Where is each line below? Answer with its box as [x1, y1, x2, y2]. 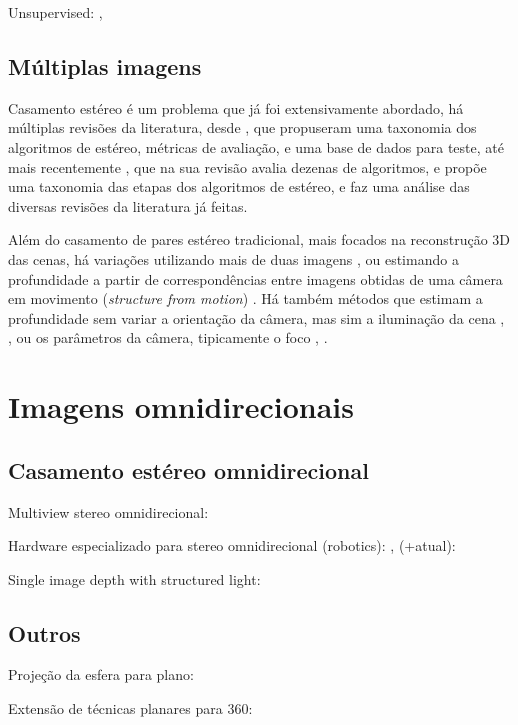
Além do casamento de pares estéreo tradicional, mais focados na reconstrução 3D [8, 229, 511, 250]
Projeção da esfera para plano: [8, 664, 194, 685]
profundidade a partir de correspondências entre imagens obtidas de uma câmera [8, 268, 503, 289]
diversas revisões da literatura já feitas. [8, 195, 248, 216]
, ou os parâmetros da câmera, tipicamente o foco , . [8, 327, 328, 348]
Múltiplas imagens [8, 50, 202, 81]
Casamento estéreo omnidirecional [8, 454, 369, 485]
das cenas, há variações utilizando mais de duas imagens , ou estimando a [8, 248, 459, 269]
